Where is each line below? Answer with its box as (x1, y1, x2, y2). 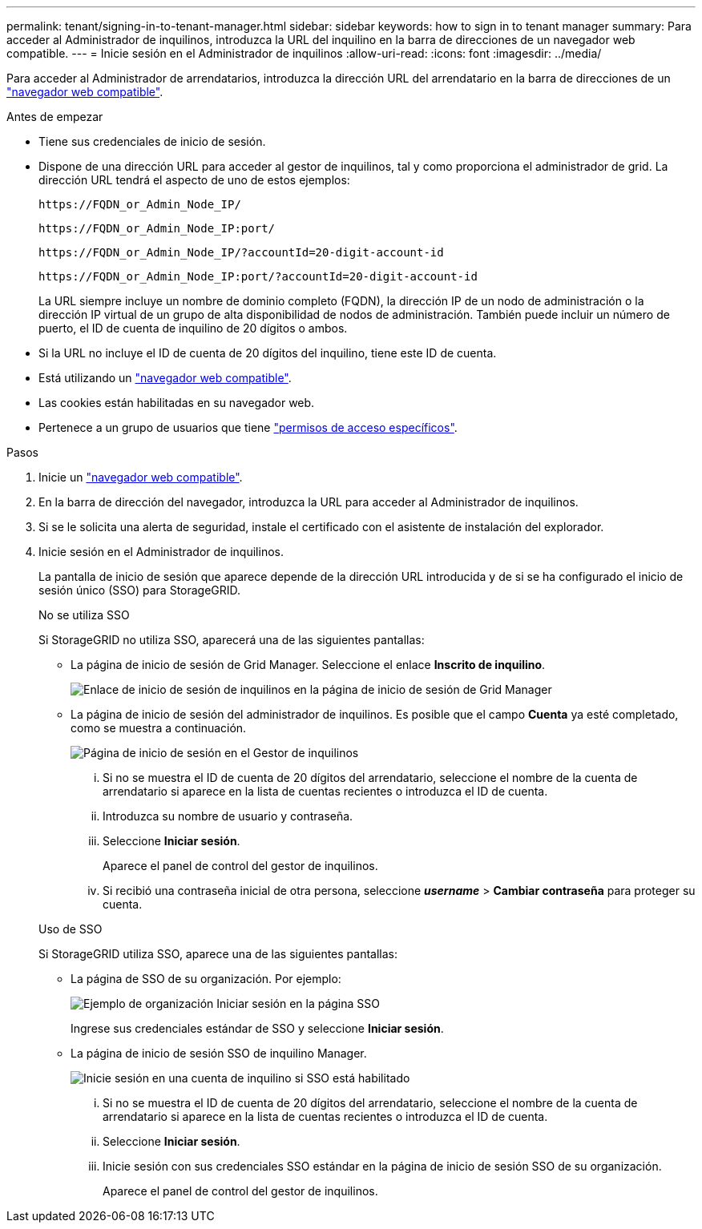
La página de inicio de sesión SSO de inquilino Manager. (71, 1046, 367, 1060)
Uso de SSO (38, 922, 103, 936)
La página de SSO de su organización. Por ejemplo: (71, 972, 341, 985)
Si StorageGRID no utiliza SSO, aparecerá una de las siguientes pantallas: (38, 633, 425, 647)
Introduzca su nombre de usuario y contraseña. (103, 809, 353, 823)
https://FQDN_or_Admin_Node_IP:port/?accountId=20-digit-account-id (38, 270, 478, 283)
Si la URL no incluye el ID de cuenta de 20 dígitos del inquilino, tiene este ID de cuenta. (38, 346, 497, 360)
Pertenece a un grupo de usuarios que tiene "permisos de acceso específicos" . (38, 421, 458, 434)
